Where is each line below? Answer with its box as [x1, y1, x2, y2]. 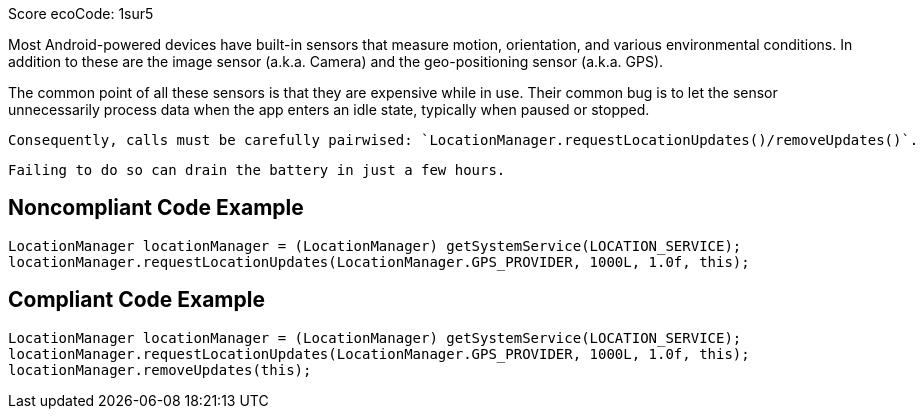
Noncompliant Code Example [8, 195, 304, 221]
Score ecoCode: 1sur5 [8, 5, 154, 22]
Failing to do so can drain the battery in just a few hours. [8, 162, 506, 178]
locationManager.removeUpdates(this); [8, 361, 312, 378]
